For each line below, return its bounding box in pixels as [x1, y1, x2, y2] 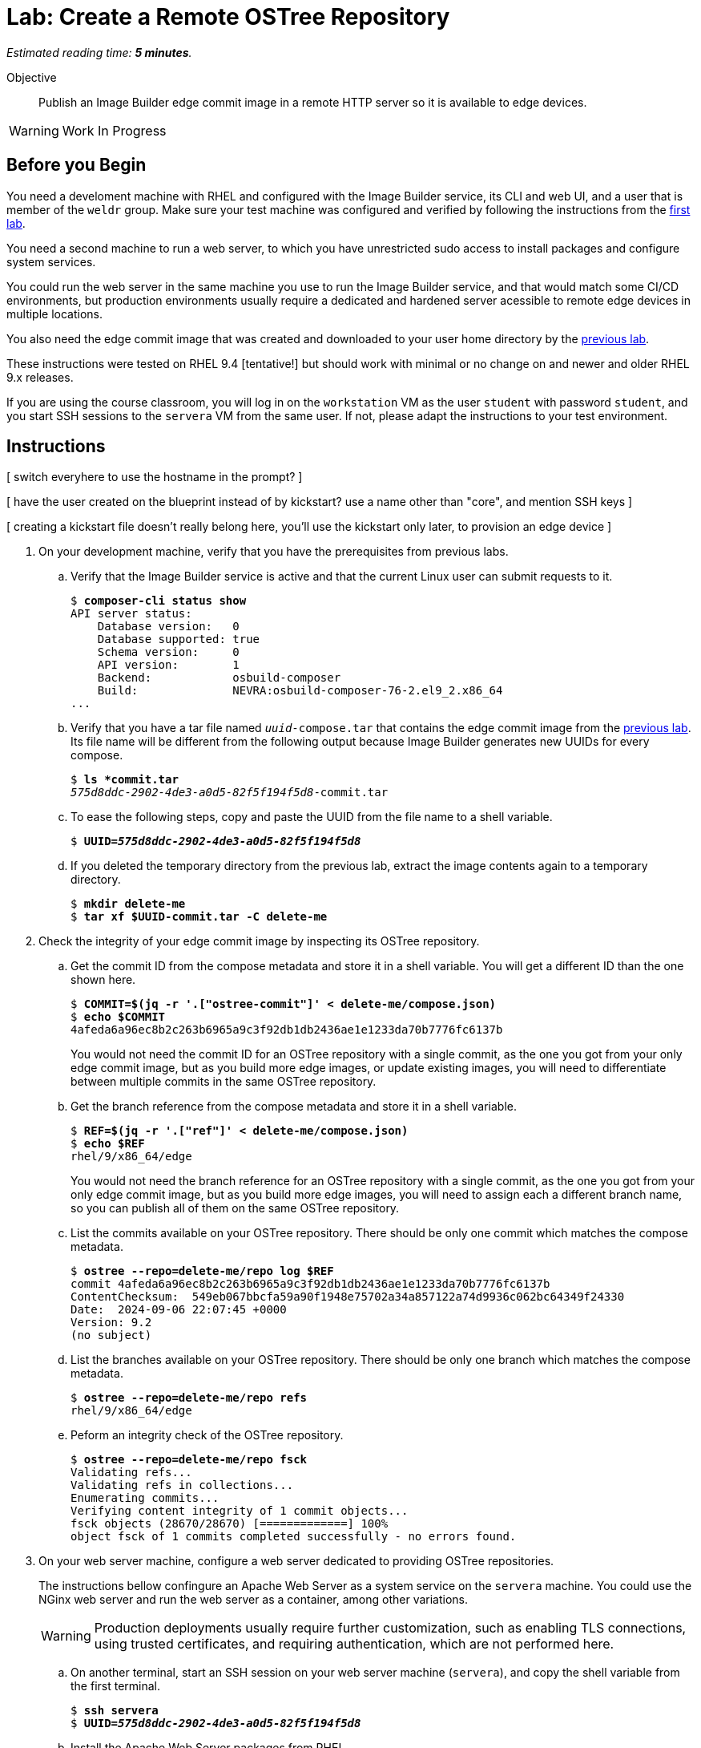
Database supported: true [97, 633, 260, 646]
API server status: [71, 607, 192, 621]
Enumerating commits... [71, 1491, 220, 1505]
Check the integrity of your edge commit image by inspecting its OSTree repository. [38, 934, 480, 949]
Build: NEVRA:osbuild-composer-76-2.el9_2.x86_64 [97, 684, 503, 698]
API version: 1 [97, 658, 240, 672]
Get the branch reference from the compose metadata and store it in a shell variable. [71, 1099, 518, 1114]
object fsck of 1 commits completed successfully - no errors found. [71, 1530, 517, 1544]
